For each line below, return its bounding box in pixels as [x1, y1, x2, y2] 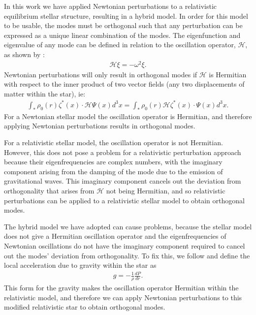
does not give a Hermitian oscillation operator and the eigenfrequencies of [4, 231, 226, 241]
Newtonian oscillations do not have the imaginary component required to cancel [4, 240, 245, 251]
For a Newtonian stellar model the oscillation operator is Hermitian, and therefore [4, 111, 252, 121]
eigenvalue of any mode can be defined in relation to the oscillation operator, [4, 39, 236, 50]
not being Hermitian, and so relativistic [106, 185, 225, 195]
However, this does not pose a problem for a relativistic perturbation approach [4, 147, 241, 157]
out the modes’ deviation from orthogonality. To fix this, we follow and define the [4, 250, 250, 260]
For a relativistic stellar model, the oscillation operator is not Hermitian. [4, 137, 223, 147]
